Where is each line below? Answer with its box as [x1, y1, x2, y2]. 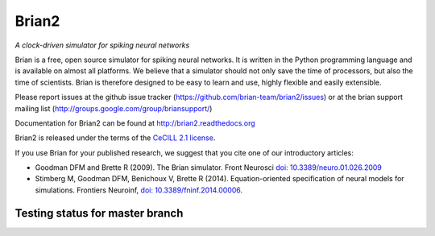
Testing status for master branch [14, 206, 184, 220]
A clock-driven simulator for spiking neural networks [14, 40, 190, 50]
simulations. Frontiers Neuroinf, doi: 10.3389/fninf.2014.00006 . [35, 185, 243, 195]
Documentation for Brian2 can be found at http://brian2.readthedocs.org [14, 118, 255, 128]
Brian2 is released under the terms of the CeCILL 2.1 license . [14, 133, 216, 143]
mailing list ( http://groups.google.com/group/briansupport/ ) [14, 103, 213, 113]
